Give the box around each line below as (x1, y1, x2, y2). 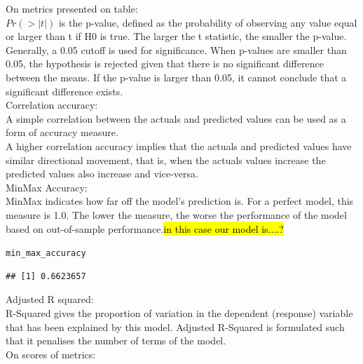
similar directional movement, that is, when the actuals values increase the (6, 152, 326, 167)
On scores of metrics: (6, 346, 96, 361)
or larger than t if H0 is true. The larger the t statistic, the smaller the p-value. (6, 29, 347, 43)
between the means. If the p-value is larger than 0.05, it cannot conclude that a (6, 69, 347, 84)
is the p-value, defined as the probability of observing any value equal (58, 15, 357, 29)
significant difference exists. (6, 83, 123, 98)
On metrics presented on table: (6, 1, 138, 15)
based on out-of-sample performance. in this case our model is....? (6, 221, 284, 236)
